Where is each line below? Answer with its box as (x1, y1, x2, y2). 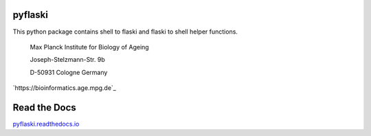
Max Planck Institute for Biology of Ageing (30, 43, 149, 51)
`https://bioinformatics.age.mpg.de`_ (12, 84, 116, 92)
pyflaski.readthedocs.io (12, 120, 80, 128)
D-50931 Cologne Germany (30, 68, 108, 76)
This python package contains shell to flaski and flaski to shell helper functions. (12, 27, 238, 36)
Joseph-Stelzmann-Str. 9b (30, 56, 106, 64)
